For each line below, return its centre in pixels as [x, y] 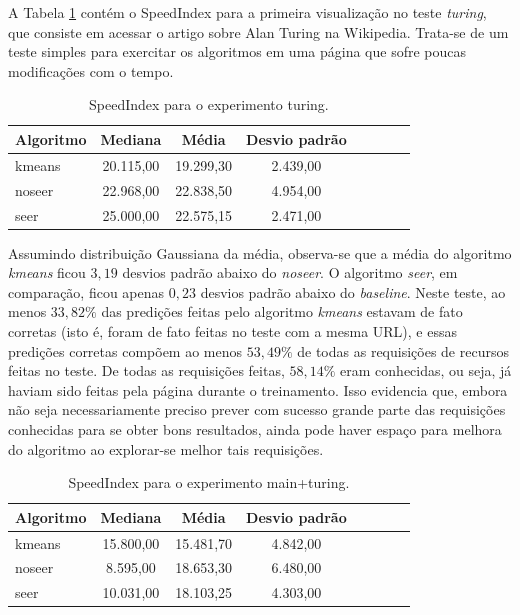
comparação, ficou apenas [86, 291]
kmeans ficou [47, 272]
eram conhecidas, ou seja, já [426, 370]
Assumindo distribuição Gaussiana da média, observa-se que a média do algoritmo [260, 252]
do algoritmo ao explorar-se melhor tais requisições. [166, 448]
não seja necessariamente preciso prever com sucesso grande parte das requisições [257, 409]
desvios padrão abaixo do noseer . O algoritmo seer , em [290, 272]
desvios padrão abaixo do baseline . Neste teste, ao [353, 291]
